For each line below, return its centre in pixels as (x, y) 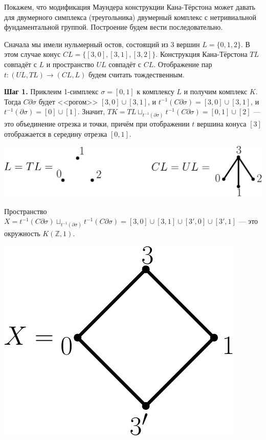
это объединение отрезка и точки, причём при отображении (97, 124)
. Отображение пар (183, 64)
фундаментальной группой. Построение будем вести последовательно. (114, 27)
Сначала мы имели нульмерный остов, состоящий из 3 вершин (102, 44)
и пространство (70, 64)
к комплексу (156, 91)
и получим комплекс (216, 91)
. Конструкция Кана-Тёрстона (202, 54)
